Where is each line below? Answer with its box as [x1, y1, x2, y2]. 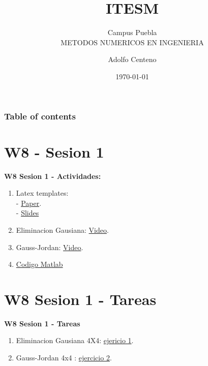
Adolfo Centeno [108, 54, 157, 65]
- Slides [16, 207, 39, 218]
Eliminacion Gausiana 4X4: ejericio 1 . [16, 335, 134, 346]
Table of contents [4, 109, 76, 122]
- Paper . [16, 197, 42, 208]
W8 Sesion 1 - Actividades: [4, 170, 101, 181]
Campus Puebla [107, 27, 157, 38]
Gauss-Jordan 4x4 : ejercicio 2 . [16, 352, 112, 363]
